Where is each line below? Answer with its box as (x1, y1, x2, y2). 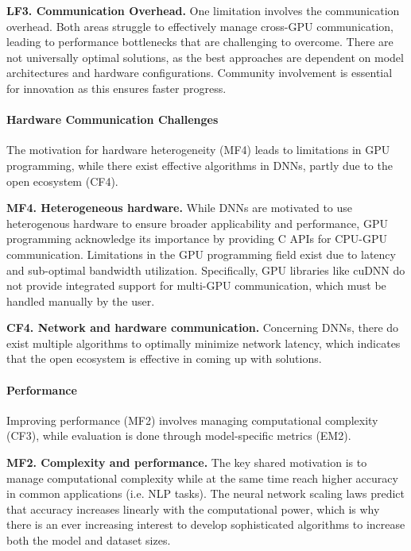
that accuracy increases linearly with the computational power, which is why (6, 500, 380, 517)
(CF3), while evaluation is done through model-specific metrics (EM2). (6, 427, 351, 444)
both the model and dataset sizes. (6, 532, 171, 549)
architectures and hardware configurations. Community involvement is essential (6, 64, 393, 81)
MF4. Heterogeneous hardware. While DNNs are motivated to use (6, 199, 353, 216)
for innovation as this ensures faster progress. (6, 79, 227, 96)
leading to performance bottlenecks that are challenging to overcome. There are (6, 33, 394, 50)
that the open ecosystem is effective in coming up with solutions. (6, 350, 322, 367)
